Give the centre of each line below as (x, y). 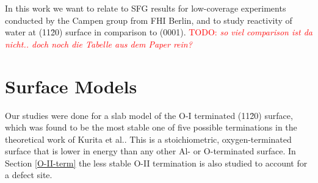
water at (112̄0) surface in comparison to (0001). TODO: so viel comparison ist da (159, 32)
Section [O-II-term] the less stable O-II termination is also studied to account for (156, 163)
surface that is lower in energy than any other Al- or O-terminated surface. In (150, 151)
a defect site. (29, 175)
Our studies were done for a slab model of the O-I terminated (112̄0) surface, (149, 115)
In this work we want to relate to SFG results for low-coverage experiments (146, 8)
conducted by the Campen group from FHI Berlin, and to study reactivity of (149, 20)
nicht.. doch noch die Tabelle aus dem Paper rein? (99, 44)
